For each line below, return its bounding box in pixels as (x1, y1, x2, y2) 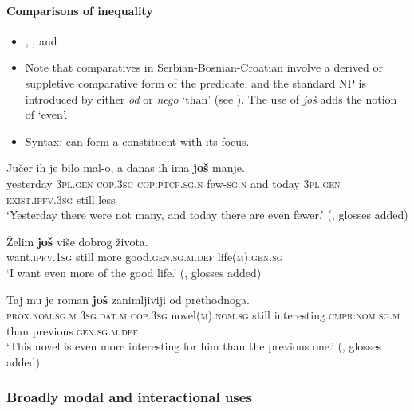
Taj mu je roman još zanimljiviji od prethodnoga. (6, 291, 250, 307)
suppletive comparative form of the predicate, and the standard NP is (25, 74, 367, 91)
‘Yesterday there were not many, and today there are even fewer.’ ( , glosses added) (6, 206, 408, 223)
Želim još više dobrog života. (6, 233, 148, 249)
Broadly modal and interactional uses (6, 387, 252, 407)
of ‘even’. (25, 106, 68, 123)
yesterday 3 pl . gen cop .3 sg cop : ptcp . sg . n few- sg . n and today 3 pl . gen (6, 174, 341, 191)
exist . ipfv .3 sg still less (6, 190, 116, 207)
